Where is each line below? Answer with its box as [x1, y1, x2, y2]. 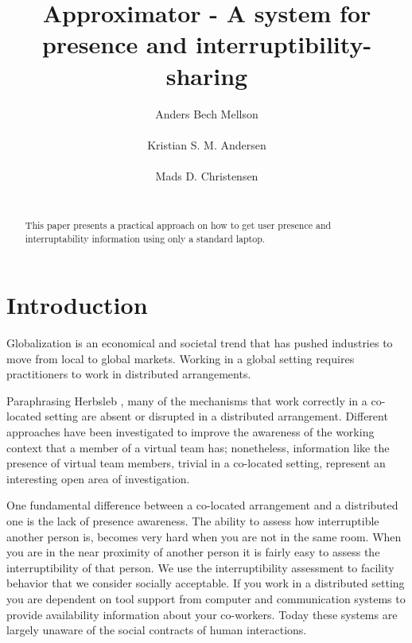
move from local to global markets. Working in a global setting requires [6, 350, 355, 366]
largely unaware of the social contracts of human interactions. [6, 622, 307, 638]
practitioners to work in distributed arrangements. [6, 366, 251, 382]
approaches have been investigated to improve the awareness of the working [6, 424, 375, 440]
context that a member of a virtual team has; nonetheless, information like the [6, 439, 390, 455]
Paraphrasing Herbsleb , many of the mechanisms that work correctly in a [6, 392, 367, 409]
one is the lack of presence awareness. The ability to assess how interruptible [6, 513, 379, 529]
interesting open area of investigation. [6, 470, 190, 486]
